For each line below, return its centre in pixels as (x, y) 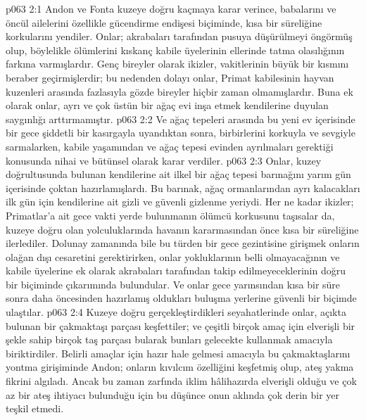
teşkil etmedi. (35, 408)
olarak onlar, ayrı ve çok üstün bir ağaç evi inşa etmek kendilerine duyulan (167, 105)
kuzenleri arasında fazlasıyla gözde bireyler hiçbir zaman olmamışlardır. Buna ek (179, 91)
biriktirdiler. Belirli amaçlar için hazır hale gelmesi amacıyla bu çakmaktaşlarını (178, 353)
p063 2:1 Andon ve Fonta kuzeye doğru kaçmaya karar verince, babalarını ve (171, 8)
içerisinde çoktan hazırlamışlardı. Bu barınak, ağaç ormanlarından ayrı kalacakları (183, 187)
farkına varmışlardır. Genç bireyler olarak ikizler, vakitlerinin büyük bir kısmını (177, 64)
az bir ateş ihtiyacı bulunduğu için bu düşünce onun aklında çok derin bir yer (173, 394)
